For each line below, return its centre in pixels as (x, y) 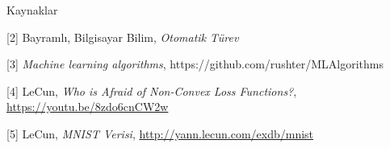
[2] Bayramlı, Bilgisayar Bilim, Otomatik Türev (123, 37)
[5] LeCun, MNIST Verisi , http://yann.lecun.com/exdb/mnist (160, 133)
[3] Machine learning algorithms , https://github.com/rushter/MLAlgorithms (195, 64)
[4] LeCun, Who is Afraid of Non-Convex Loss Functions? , (152, 90)
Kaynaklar (32, 10)
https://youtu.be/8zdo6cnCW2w (88, 107)
